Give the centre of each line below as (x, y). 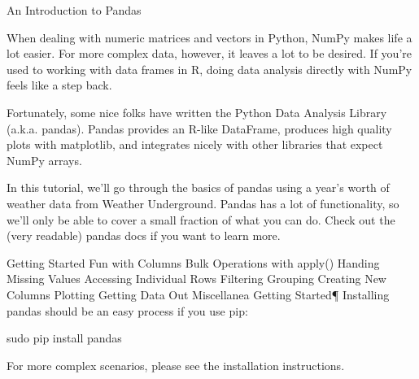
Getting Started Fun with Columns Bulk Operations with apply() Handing (193, 262)
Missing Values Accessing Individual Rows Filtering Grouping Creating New (196, 279)
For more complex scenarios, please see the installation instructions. (176, 365)
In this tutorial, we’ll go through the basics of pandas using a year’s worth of (198, 187)
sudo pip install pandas (64, 338)
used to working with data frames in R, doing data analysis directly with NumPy (209, 69)
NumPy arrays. (44, 160)
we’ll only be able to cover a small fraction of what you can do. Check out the (201, 219)
